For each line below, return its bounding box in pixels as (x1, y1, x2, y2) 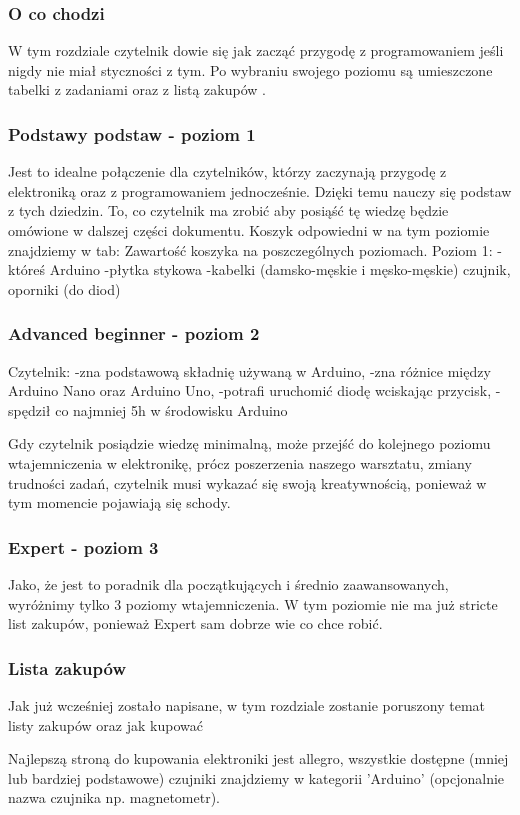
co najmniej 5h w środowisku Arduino (55, 399, 288, 420)
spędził (8, 399, 51, 420)
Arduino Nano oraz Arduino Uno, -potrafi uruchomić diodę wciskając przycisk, (8, 380, 492, 401)
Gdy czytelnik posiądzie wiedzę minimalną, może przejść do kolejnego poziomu (8, 433, 491, 454)
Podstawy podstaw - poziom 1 (8, 121, 256, 146)
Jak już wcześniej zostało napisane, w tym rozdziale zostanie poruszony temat (8, 694, 486, 715)
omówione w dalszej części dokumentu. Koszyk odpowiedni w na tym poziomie (8, 220, 490, 240)
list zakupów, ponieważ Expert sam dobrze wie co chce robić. (8, 613, 383, 634)
